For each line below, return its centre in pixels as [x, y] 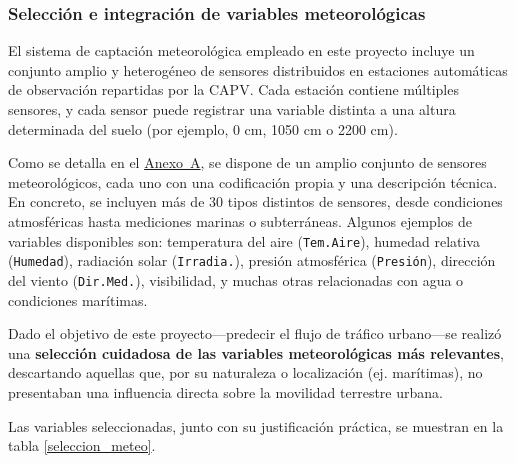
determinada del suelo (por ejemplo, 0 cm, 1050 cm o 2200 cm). [203, 128]
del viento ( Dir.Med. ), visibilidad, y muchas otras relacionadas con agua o [236, 279]
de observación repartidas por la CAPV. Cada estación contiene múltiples [233, 89]
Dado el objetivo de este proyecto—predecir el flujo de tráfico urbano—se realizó [255, 333]
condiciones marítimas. [78, 299]
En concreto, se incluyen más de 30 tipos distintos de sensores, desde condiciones [255, 201]
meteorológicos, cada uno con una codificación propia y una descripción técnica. [253, 181]
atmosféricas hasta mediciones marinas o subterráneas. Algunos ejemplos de [240, 220]
